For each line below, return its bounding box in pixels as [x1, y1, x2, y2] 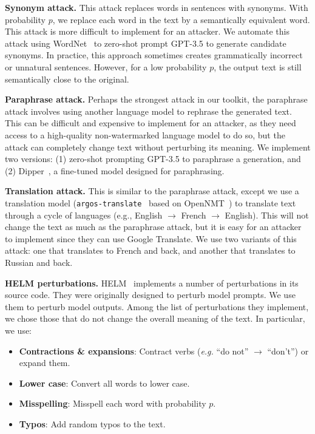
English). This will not [225, 208, 309, 221]
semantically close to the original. [5, 72, 129, 85]
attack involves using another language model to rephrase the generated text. [5, 104, 292, 117]
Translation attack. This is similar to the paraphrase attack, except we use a [5, 185, 299, 197]
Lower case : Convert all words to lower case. [19, 376, 190, 389]
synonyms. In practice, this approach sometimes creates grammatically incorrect [5, 49, 303, 61]
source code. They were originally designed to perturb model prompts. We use [5, 288, 296, 301]
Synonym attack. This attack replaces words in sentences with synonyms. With [5, 1, 308, 13]
